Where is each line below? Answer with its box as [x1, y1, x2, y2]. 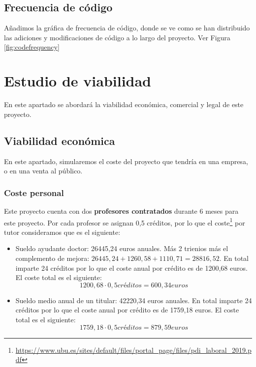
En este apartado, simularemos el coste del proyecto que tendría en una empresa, [4, 156, 248, 166]
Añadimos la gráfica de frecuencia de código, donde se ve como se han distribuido [4, 23, 250, 33]
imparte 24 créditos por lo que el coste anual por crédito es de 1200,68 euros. [15, 262, 248, 273]
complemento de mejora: [15, 253, 90, 263]
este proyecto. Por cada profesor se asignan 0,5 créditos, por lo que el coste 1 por [4, 216, 245, 227]
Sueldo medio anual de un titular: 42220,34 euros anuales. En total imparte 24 [15, 295, 252, 305]
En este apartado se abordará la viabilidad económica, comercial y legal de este [4, 99, 244, 110]
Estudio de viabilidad [4, 71, 152, 91]
